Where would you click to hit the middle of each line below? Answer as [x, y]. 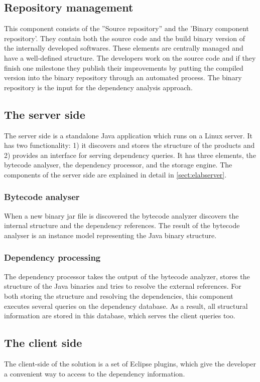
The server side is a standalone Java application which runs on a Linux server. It [128, 135]
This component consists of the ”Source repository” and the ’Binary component [127, 28]
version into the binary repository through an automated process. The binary [123, 77]
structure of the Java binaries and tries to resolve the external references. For [123, 286]
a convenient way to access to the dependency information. [95, 373]
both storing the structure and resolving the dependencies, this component [119, 296]
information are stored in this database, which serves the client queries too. [120, 316]
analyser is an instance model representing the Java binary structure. [110, 235]
